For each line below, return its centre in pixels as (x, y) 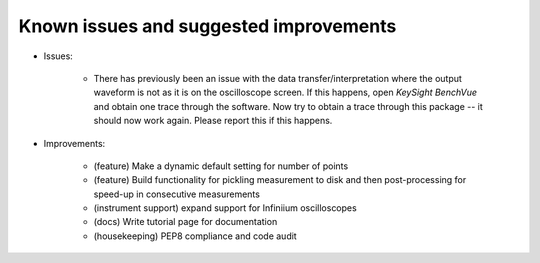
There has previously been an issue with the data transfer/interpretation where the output (277, 78)
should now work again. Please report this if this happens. (213, 121)
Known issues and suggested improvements (207, 26)
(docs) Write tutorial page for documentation (185, 222)
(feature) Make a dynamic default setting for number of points (221, 166)
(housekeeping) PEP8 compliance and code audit (195, 236)
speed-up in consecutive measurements (176, 194)
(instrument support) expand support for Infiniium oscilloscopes (225, 208)
